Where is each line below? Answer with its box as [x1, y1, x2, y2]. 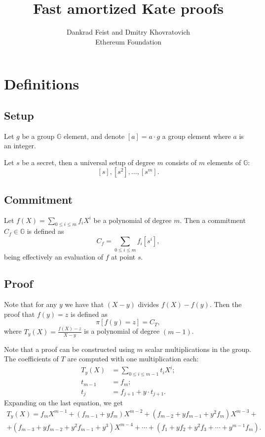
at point [111, 252, 136, 262]
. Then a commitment [180, 215, 246, 225]
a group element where [162, 131, 231, 141]
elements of [207, 157, 241, 167]
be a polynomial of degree [93, 215, 172, 225]
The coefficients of [4, 353, 59, 364]
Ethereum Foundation [95, 36, 162, 46]
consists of [165, 157, 197, 167]
